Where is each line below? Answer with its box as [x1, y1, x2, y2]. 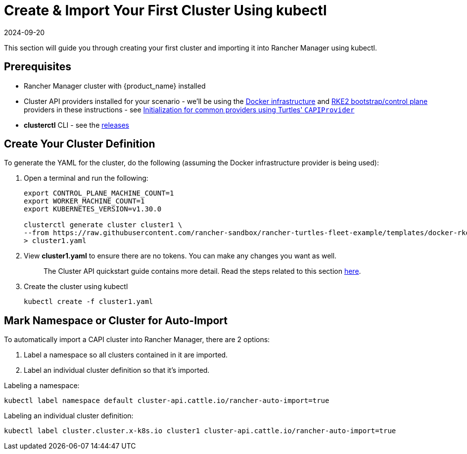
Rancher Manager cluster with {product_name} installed [24, 81, 206, 90]
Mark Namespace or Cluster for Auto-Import [4, 314, 228, 327]
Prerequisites [4, 60, 71, 73]
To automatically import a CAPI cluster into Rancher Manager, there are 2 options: [4, 335, 270, 344]
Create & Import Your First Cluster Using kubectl [4, 2, 327, 19]
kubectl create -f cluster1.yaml [24, 298, 153, 306]
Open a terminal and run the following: [24, 174, 148, 183]
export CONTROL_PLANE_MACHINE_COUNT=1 [24, 189, 174, 198]
